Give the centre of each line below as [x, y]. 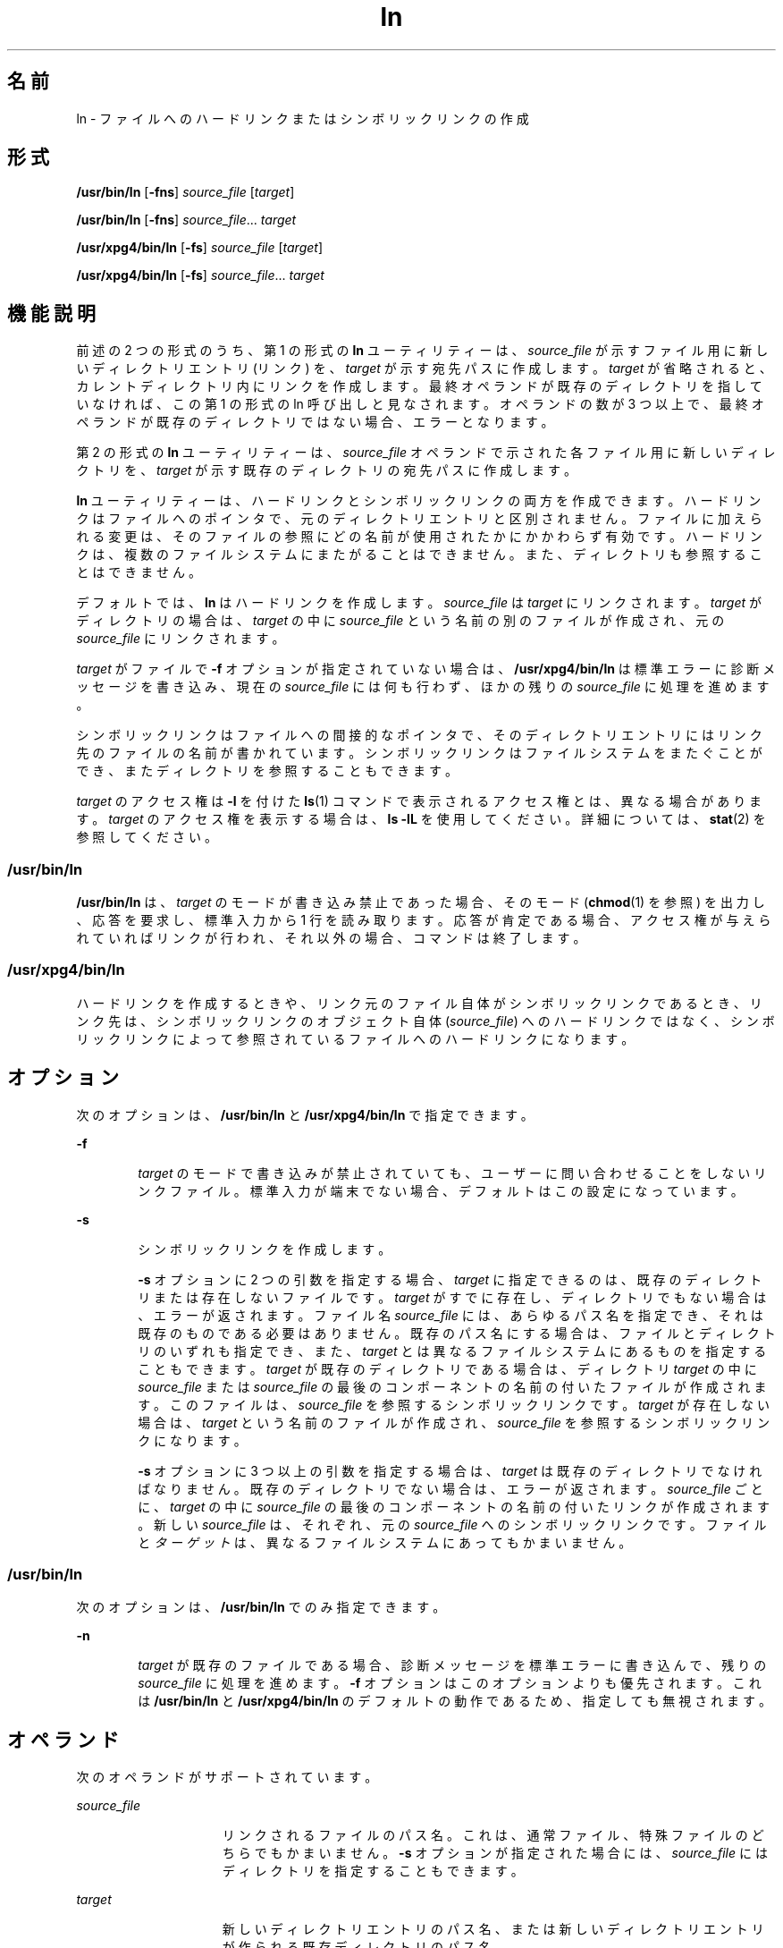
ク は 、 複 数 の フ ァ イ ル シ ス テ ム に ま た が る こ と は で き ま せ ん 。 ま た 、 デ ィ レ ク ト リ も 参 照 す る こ [419, 555]
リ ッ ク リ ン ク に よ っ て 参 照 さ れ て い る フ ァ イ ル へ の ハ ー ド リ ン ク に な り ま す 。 [355, 1038]
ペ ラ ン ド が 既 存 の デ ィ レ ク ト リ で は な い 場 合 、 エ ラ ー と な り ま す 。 [315, 422]
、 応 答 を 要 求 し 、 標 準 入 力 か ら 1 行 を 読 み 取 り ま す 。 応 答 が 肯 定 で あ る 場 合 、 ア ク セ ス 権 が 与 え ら [424, 920]
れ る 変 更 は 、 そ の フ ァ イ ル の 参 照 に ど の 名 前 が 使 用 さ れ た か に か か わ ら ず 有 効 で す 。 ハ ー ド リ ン [419, 537]
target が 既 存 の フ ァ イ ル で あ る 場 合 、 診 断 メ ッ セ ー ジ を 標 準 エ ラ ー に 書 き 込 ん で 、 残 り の [452, 1665]
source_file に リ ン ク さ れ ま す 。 [181, 639]
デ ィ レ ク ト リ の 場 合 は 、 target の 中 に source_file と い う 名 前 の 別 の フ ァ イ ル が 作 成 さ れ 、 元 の [400, 621]
